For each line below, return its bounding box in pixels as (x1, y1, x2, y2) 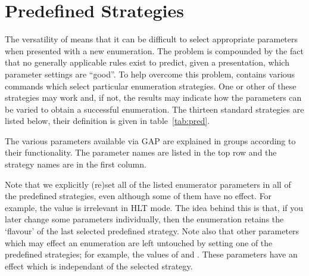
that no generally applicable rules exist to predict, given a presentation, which (5, 56, 289, 69)
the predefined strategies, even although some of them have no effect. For (5, 190, 272, 202)
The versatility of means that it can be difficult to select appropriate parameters (5, 33, 298, 45)
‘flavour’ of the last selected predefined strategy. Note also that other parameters (5, 225, 299, 237)
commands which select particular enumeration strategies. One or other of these (5, 79, 296, 92)
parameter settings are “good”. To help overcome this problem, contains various (5, 67, 295, 80)
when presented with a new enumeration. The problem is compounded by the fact (5, 44, 304, 57)
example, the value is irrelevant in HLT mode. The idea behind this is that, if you (5, 201, 304, 213)
